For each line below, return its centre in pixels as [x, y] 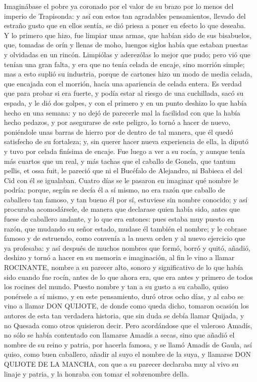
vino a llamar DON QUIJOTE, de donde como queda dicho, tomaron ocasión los [127, 306]
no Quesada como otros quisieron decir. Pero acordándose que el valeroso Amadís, [128, 325]
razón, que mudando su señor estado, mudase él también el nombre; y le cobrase [126, 228]
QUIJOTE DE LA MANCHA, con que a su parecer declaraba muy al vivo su [121, 363]
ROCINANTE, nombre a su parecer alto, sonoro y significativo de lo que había [124, 267]
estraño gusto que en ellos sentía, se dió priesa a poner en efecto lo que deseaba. [125, 25]
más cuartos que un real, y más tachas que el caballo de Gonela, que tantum [120, 161]
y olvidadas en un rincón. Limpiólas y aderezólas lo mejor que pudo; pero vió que [127, 54]
